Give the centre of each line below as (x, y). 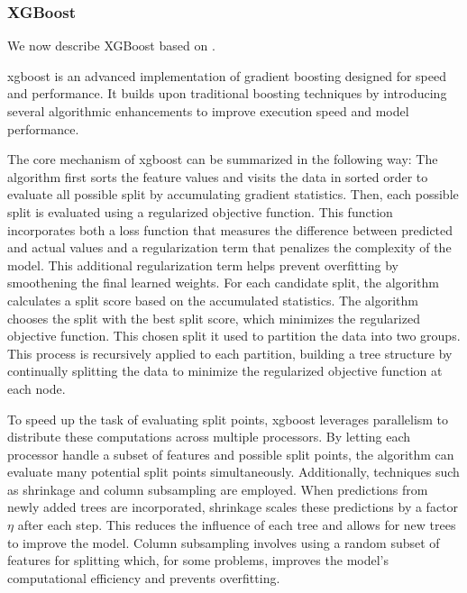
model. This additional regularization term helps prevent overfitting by (203, 265)
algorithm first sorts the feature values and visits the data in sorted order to (218, 176)
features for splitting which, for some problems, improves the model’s (198, 560)
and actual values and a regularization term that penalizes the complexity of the (229, 247)
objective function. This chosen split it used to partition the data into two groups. (234, 336)
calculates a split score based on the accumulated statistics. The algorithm (213, 300)
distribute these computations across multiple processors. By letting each (209, 437)
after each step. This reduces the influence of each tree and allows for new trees (237, 525)
